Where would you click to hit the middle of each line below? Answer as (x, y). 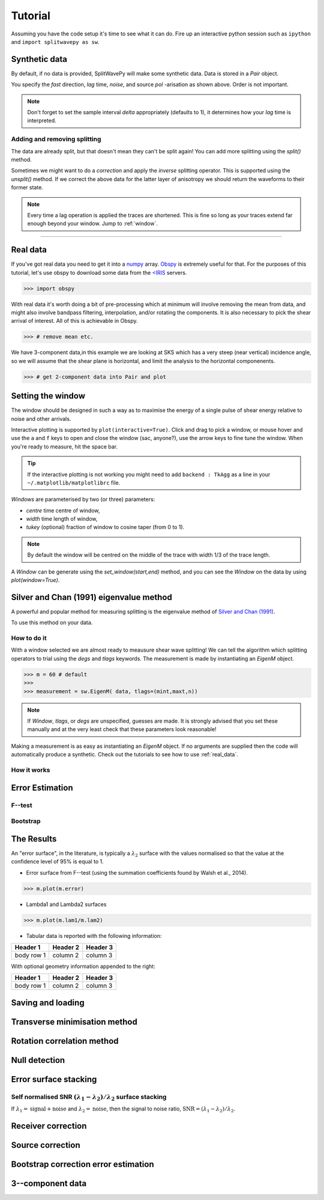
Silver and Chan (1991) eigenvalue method (91, 597)
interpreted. (42, 121)
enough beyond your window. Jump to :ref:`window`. (93, 224)
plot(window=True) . (35, 580)
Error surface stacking (54, 1079)
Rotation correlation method (65, 1041)
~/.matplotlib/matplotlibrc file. (74, 482)
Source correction (46, 1145)
